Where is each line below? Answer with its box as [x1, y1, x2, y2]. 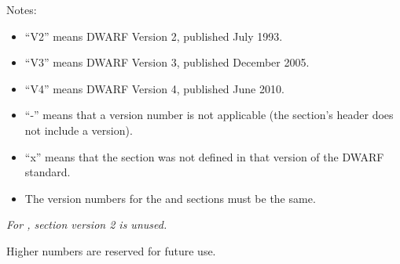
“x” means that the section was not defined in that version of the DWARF [24, 148, 384, 165]
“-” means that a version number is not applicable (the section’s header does [24, 107, 394, 123]
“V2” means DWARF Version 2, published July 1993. [24, 27, 283, 44]
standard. [24, 164, 71, 180]
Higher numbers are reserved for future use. [6, 242, 216, 259]
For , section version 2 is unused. [6, 216, 167, 233]
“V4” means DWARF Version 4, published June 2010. [24, 80, 284, 96]
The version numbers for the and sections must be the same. [24, 190, 316, 206]
